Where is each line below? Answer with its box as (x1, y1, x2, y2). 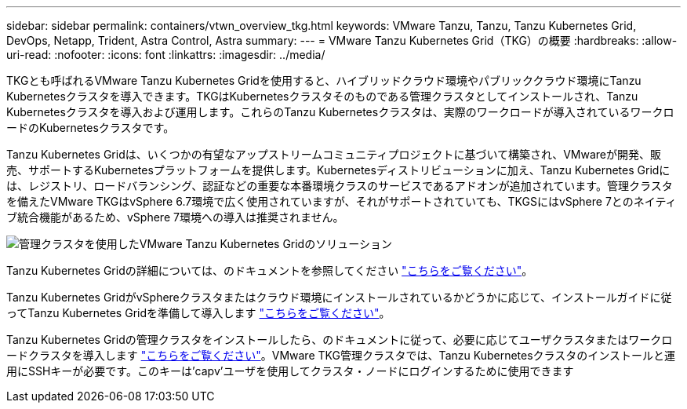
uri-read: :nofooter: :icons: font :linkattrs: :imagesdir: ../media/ (6, 48, 325, 61)
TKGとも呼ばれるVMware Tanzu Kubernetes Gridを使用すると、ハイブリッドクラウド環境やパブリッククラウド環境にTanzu (6, 74, 642, 87)
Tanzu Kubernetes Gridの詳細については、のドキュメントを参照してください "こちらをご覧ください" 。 (6, 264, 533, 277)
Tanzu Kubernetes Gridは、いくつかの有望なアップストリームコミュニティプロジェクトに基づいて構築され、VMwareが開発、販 (6, 148, 661, 161)
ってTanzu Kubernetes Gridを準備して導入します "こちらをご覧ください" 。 (6, 306, 391, 320)
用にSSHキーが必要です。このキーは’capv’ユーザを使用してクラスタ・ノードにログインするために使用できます (6, 364, 574, 378)
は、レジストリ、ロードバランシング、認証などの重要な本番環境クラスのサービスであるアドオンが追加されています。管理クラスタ (6, 179, 673, 192)
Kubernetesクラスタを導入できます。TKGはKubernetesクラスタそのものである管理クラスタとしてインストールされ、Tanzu (6, 89, 638, 103)
